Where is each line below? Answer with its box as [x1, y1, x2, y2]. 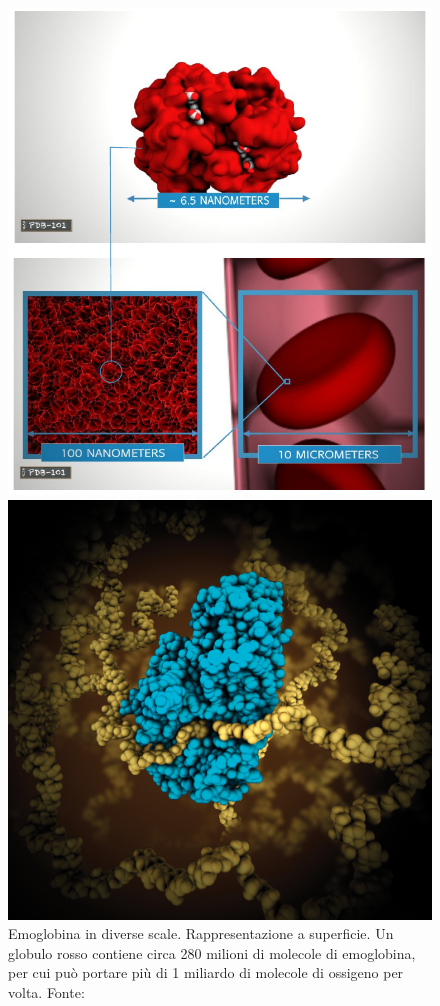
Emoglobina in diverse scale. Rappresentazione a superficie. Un [8, 923, 394, 944]
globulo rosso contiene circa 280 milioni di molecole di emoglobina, [8, 942, 416, 963]
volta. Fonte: [8, 981, 85, 1002]
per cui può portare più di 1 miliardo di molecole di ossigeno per [8, 962, 404, 983]
